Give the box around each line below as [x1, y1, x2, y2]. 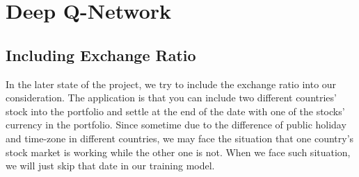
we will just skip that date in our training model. [6, 158, 215, 173]
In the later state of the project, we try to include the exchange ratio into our [6, 76, 337, 91]
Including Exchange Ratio [6, 44, 196, 65]
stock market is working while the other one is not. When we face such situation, [6, 144, 351, 159]
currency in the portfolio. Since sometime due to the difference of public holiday [6, 117, 346, 132]
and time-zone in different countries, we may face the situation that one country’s [6, 130, 354, 145]
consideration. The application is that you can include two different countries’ [6, 90, 337, 105]
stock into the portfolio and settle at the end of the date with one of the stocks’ [6, 103, 345, 118]
